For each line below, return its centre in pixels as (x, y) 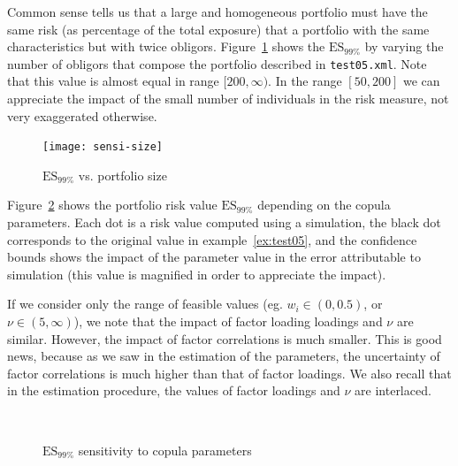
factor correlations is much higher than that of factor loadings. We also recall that (229, 373)
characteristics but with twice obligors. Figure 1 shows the (166, 46)
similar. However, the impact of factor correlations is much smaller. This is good (225, 338)
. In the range (305, 81)
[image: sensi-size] (103, 147)
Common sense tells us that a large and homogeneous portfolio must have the (218, 11)
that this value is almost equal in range (113, 81)
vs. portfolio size (122, 175)
